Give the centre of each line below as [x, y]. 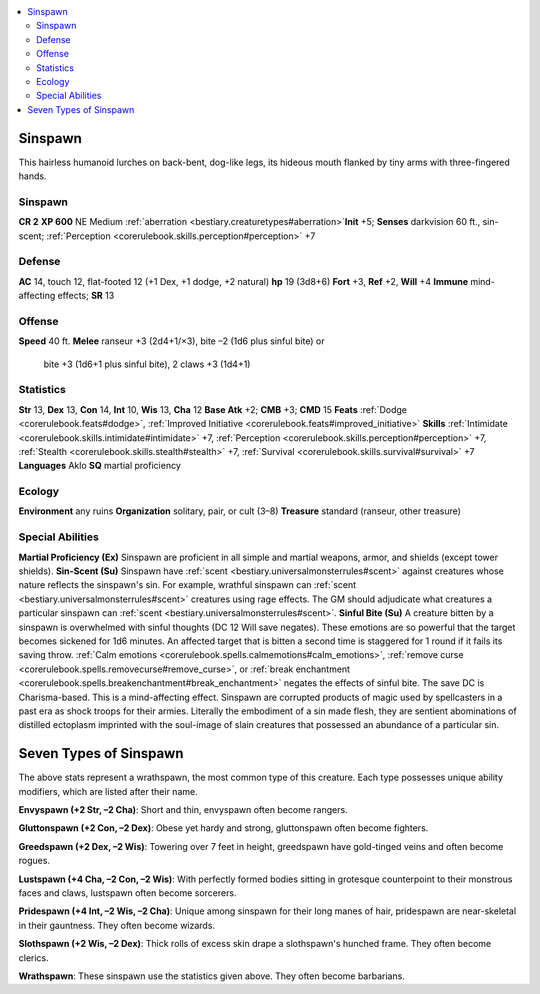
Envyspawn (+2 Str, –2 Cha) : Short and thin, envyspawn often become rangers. [183, 809]
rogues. [34, 861]
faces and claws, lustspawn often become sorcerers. [127, 892]
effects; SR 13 [86, 296]
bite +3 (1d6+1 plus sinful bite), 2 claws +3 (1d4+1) [147, 364]
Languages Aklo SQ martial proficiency [100, 466]
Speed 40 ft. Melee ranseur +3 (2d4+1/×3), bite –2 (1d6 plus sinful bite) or [171, 341]
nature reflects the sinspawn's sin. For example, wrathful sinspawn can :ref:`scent [187, 585]
